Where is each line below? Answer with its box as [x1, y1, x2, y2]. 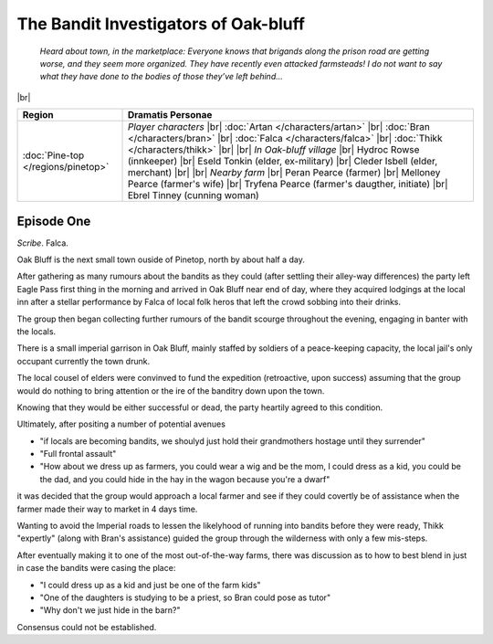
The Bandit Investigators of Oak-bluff [16, 14, 306, 34]
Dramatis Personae [127, 109, 213, 121]
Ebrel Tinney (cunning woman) [127, 189, 259, 202]
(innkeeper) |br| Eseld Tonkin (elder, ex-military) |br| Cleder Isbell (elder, [127, 155, 438, 168]
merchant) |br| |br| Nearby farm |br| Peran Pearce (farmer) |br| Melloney [127, 166, 441, 179]
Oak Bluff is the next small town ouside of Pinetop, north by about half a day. [16, 254, 305, 265]
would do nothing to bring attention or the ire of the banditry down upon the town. [16, 385, 325, 396]
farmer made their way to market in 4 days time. [16, 503, 198, 514]
